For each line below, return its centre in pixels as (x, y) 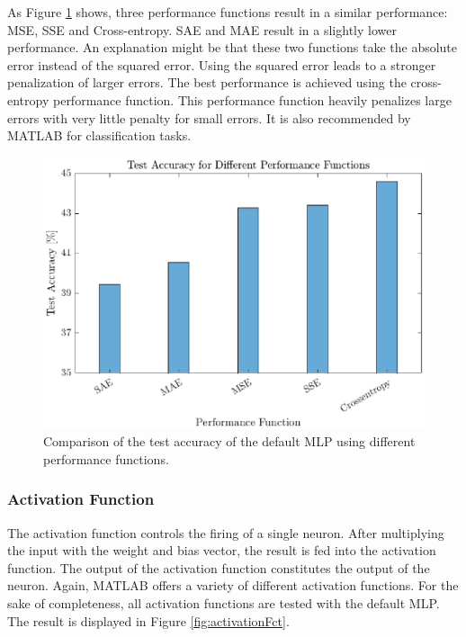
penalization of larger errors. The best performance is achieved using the (207, 82)
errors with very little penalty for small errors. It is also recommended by (209, 117)
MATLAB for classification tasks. (99, 135)
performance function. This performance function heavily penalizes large (252, 99)
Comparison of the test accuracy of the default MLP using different (229, 441)
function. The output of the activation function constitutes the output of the (219, 567)
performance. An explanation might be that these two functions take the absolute (233, 47)
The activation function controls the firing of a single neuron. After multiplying (226, 532)
